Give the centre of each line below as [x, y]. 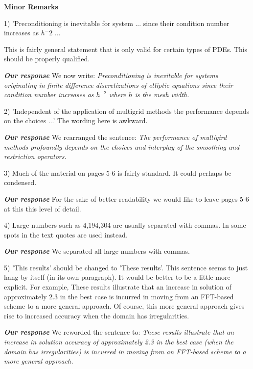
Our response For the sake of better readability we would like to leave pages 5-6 [126, 198]
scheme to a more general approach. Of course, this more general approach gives [124, 306]
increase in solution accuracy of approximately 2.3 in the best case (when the [119, 342]
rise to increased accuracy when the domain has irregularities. [97, 315]
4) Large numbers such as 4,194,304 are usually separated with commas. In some [125, 225]
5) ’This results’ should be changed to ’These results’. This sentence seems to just [126, 267]
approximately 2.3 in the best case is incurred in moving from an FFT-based [119, 296]
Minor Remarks [31, 6]
